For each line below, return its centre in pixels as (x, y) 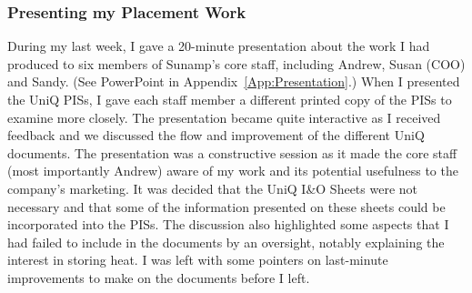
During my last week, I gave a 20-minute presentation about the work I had (219, 46)
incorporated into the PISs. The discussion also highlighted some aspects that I (228, 224)
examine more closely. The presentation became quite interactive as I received (224, 117)
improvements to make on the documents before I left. (159, 277)
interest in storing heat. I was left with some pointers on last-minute (198, 260)
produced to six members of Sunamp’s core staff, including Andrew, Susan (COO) (236, 63)
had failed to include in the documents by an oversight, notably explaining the (226, 242)
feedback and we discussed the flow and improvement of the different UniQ (216, 135)
